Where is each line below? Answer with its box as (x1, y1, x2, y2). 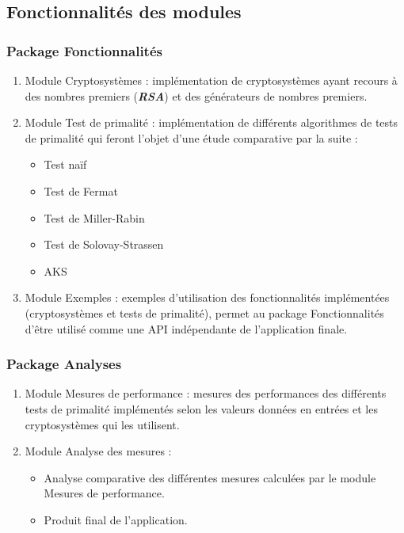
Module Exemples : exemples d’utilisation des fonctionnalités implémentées (25, 289, 390, 306)
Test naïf (44, 156, 87, 173)
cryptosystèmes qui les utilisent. (25, 416, 180, 432)
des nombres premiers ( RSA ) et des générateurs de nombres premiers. (25, 87, 368, 104)
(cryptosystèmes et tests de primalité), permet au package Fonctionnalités (25, 304, 384, 321)
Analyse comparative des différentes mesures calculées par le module (44, 469, 376, 485)
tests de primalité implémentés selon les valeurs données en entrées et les (25, 400, 378, 417)
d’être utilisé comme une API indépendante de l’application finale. (25, 320, 348, 337)
